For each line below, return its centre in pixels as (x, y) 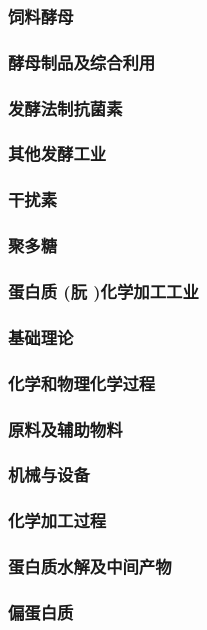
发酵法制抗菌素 (65, 107)
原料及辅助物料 (65, 428)
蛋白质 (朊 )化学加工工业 (103, 290)
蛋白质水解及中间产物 (90, 566)
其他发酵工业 (57, 153)
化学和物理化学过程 (82, 382)
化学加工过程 (57, 520)
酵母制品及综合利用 (82, 61)
